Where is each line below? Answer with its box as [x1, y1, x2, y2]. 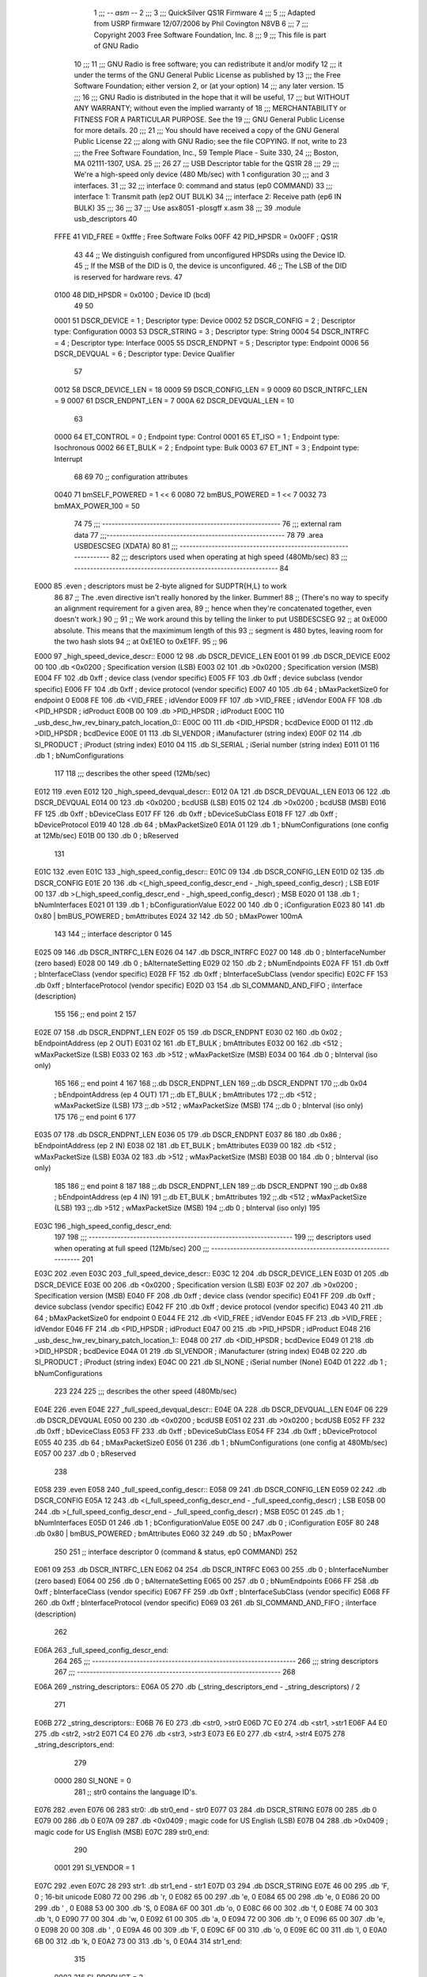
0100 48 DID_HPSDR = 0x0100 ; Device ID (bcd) [54, 289, 211, 300]
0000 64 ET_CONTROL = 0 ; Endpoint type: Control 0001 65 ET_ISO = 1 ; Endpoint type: [54, 432, 340, 441]
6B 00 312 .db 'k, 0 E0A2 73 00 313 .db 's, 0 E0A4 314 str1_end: [34, 1936, 243, 1945]
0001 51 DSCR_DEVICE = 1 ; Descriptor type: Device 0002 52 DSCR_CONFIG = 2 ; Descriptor [54, 316, 356, 325]
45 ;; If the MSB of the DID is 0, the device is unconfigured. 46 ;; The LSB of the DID [74, 261, 347, 270]
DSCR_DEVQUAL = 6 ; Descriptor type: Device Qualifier [54, 349, 235, 358]
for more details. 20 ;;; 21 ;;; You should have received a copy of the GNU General [74, 125, 339, 134]
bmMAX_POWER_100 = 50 [54, 501, 140, 510]
